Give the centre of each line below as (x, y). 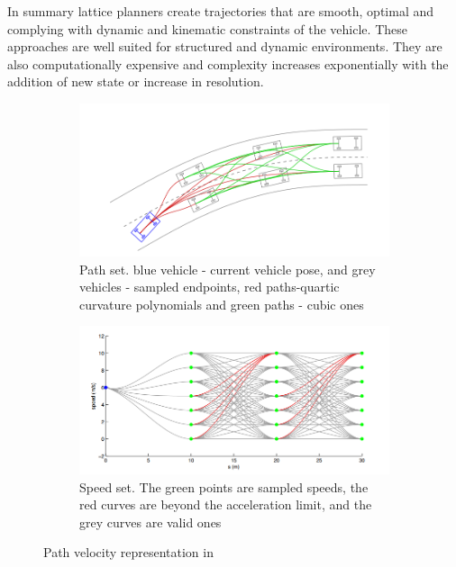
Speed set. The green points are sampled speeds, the (224, 486)
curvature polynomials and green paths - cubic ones (222, 304)
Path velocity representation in (128, 552)
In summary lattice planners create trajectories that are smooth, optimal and (221, 11)
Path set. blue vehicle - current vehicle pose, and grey (228, 269)
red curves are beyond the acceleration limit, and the (226, 504)
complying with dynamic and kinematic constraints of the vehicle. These (207, 28)
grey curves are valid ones (150, 522)
